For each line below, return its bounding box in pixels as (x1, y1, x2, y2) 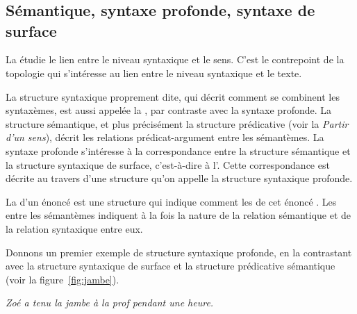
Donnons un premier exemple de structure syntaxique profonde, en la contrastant (6, 245, 352, 259)
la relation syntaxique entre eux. (6, 221, 143, 235)
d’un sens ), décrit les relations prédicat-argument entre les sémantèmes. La (6, 130, 324, 144)
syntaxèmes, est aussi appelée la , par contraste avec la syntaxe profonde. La (6, 103, 332, 117)
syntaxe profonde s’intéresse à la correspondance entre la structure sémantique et (6, 143, 351, 158)
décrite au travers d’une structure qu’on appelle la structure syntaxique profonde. (6, 171, 353, 185)
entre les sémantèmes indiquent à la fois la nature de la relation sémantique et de (6, 208, 351, 222)
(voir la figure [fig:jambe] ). (6, 272, 119, 286)
